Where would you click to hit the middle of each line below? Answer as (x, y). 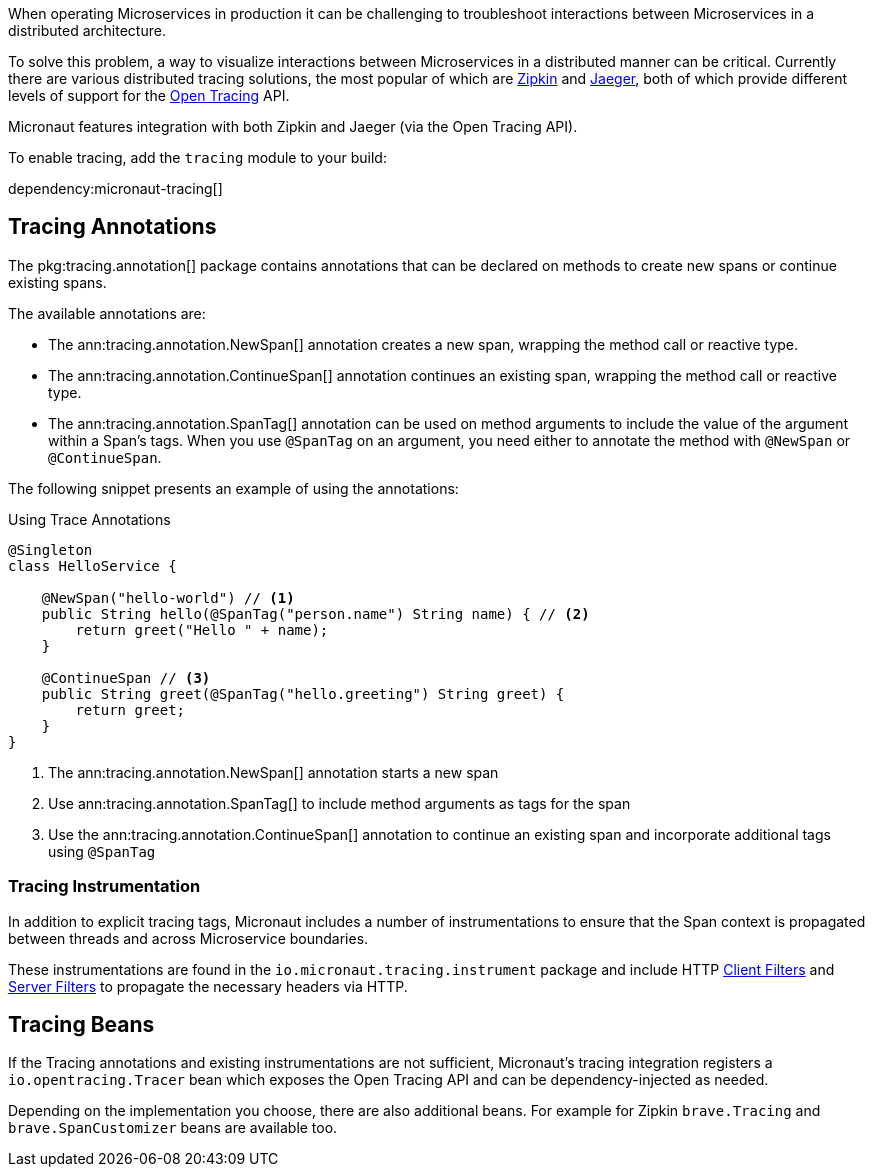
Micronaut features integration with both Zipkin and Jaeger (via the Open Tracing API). (293, 126)
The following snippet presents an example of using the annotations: (233, 488)
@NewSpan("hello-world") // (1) (168, 597)
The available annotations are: (107, 313)
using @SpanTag (102, 851)
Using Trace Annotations (89, 519)
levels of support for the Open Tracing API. (149, 95)
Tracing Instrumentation (104, 886)
